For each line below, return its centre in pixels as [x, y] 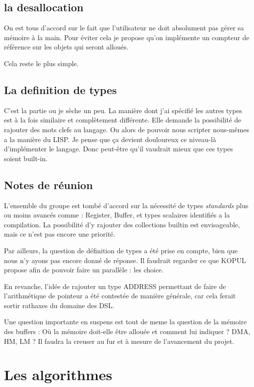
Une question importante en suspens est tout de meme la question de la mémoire [125, 322]
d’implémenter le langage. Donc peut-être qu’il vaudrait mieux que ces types [118, 149]
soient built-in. [26, 158]
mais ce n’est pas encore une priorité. [60, 234]
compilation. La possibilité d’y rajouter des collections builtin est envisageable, [122, 224]
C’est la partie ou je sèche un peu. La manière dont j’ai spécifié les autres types [123, 110]
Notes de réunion [48, 184]
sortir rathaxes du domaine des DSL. [59, 305]
